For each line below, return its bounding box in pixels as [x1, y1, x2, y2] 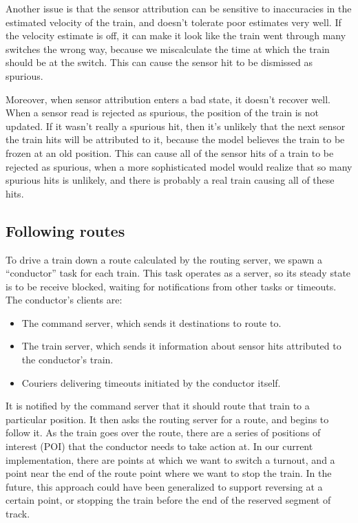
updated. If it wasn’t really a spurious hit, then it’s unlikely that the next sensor [6, 118, 346, 133]
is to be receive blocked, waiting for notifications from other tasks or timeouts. [6, 279, 337, 293]
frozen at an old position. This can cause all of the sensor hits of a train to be [6, 145, 334, 160]
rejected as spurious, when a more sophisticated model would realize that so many [6, 159, 352, 173]
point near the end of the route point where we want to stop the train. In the [6, 466, 332, 480]
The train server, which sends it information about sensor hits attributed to [21, 339, 341, 353]
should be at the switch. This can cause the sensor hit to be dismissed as [6, 55, 313, 70]
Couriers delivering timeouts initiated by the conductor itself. [21, 375, 281, 389]
